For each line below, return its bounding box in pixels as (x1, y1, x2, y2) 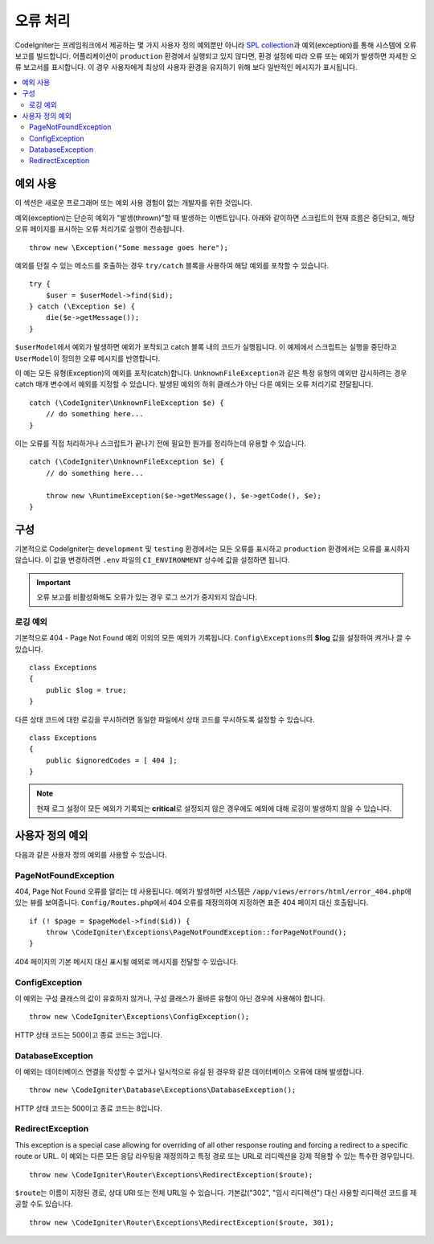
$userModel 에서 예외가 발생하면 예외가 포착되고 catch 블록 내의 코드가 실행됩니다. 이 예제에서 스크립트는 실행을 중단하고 (14, 342, 397, 352)
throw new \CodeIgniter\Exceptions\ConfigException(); (29, 1013, 250, 1021)
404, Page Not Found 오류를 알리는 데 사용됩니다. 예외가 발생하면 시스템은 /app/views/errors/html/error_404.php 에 (14, 886, 411, 896)
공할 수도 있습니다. (14, 1199, 73, 1209)
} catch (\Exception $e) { (29, 302, 136, 311)
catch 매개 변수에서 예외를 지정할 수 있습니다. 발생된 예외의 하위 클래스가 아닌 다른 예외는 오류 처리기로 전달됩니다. (14, 379, 374, 389)
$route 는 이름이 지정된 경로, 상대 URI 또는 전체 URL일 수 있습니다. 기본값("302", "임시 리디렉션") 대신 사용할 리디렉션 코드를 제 (14, 1188, 417, 1197)
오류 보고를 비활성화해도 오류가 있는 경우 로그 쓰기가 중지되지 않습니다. (36, 592, 257, 602)
